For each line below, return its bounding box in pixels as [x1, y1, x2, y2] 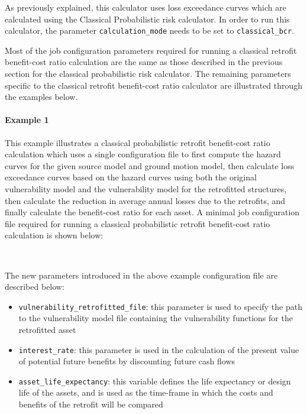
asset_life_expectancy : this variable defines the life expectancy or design [18, 374, 291, 387]
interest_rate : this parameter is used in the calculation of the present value [18, 343, 299, 355]
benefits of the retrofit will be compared [18, 398, 163, 410]
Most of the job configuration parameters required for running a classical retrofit [5, 44, 297, 56]
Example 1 [5, 114, 49, 126]
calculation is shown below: [5, 229, 104, 241]
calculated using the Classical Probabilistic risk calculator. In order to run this [5, 12, 290, 25]
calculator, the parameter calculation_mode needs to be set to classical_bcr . [5, 24, 295, 37]
